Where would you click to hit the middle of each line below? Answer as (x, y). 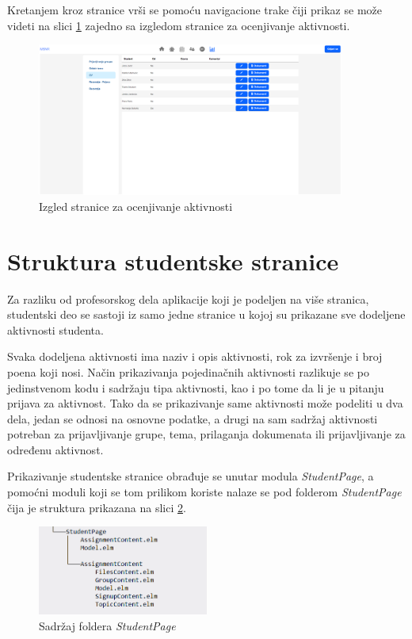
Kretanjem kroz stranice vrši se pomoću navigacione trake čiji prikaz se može (195, 10)
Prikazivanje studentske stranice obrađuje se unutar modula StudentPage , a (191, 476)
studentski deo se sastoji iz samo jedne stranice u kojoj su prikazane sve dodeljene (206, 314)
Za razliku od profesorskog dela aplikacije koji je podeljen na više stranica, (188, 298)
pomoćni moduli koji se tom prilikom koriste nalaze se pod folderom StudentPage (204, 492)
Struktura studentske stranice (173, 260)
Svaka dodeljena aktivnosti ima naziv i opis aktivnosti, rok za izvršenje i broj (195, 356)
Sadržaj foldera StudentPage (107, 625)
